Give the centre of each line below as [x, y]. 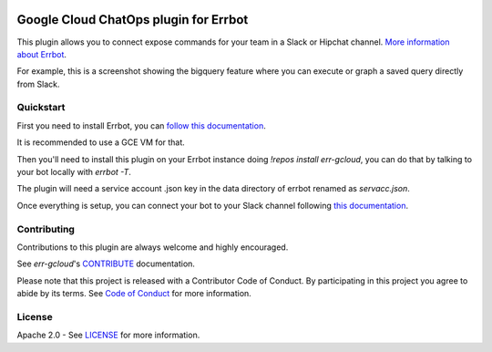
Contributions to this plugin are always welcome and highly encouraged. [153, 247]
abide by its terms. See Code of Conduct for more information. [134, 294]
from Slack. [38, 84]
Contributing [46, 229]
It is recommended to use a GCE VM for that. [101, 142]
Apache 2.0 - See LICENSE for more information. [108, 335]
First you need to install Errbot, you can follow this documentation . [141, 125]
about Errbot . [42, 54]
